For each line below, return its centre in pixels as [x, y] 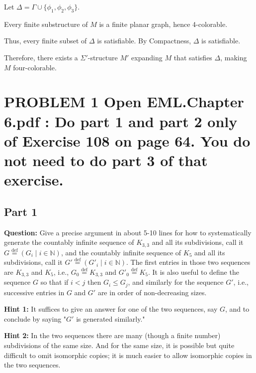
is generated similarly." [111, 318]
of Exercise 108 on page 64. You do [127, 140]
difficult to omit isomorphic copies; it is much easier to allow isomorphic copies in [128, 355]
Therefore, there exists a [41, 57]
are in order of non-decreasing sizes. [152, 292]
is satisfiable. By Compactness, [144, 41]
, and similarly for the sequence [176, 282]
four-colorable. [35, 67]
